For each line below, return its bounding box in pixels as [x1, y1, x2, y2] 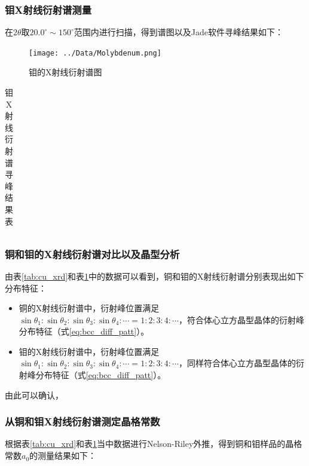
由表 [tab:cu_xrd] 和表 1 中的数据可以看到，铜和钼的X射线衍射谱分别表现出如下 [5, 269, 304, 282]
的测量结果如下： [29, 449, 97, 462]
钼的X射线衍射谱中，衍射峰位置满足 [19, 345, 160, 357]
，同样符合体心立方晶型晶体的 [178, 357, 296, 369]
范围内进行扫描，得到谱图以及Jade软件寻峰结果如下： [74, 26, 283, 38]
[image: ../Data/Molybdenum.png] [29, 48, 161, 57]
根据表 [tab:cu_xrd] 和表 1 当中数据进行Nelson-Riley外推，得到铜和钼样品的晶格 [5, 437, 302, 450]
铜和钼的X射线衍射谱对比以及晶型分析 [5, 246, 180, 261]
